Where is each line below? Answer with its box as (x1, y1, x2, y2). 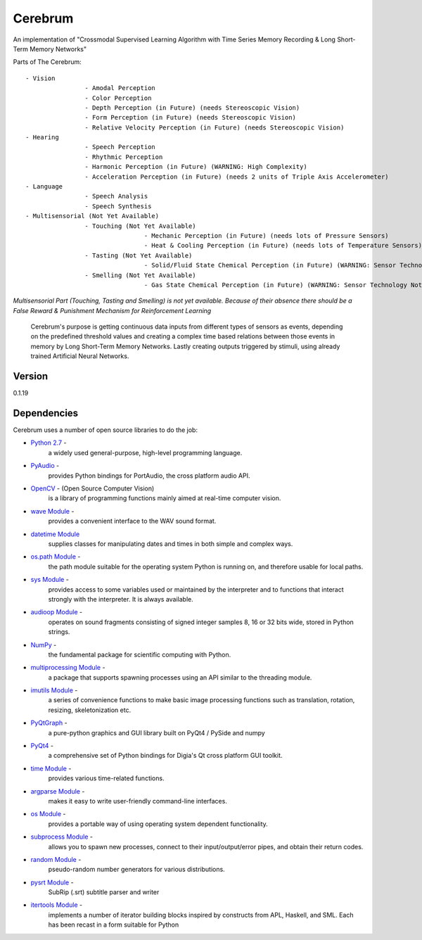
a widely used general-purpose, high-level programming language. (48, 448, 243, 457)
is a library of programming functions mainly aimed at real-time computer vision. (48, 494, 281, 502)
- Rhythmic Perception (84, 153, 163, 161)
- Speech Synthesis (84, 202, 152, 210)
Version (13, 370, 49, 383)
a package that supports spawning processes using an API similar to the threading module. (48, 673, 312, 682)
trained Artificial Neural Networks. (30, 352, 129, 360)
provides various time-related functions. (48, 774, 165, 782)
